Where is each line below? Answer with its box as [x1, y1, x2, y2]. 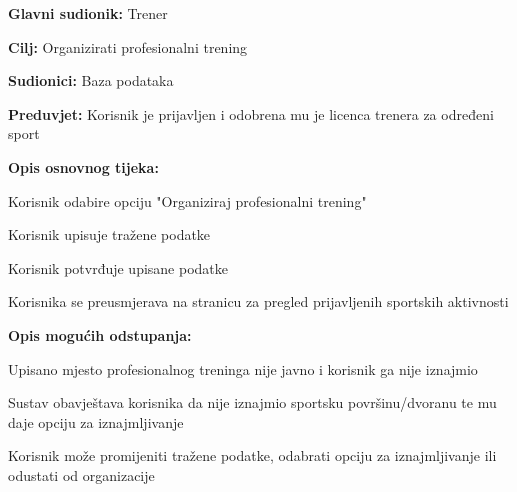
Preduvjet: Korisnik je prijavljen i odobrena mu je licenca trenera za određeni [8, 103, 494, 124]
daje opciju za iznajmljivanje [8, 411, 184, 432]
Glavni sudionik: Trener [8, 3, 168, 23]
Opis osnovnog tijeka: [8, 156, 159, 177]
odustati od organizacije [8, 464, 155, 485]
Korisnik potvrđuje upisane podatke [8, 257, 229, 278]
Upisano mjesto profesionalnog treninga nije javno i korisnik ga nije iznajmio [8, 358, 478, 379]
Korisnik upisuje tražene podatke [8, 224, 211, 245]
